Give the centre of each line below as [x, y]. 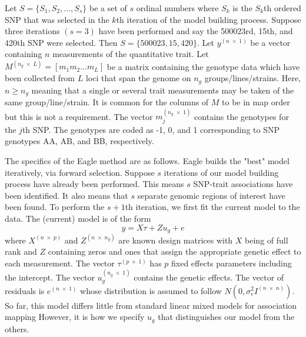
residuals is [25, 290]
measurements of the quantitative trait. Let [131, 54]
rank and [21, 251]
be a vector [270, 42]
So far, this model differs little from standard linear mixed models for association [151, 305]
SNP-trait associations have [243, 184]
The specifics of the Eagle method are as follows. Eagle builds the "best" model [147, 160]
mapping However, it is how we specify [75, 317]
